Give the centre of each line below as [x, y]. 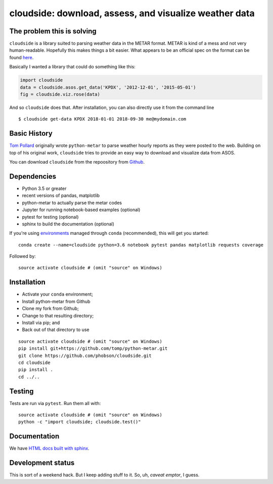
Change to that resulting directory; [58, 315]
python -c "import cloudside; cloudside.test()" [80, 422]
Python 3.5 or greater [44, 188]
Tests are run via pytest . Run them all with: [55, 403]
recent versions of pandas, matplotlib [61, 195]
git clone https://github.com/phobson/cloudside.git [85, 355]
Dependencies [33, 176]
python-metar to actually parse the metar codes [72, 203]
